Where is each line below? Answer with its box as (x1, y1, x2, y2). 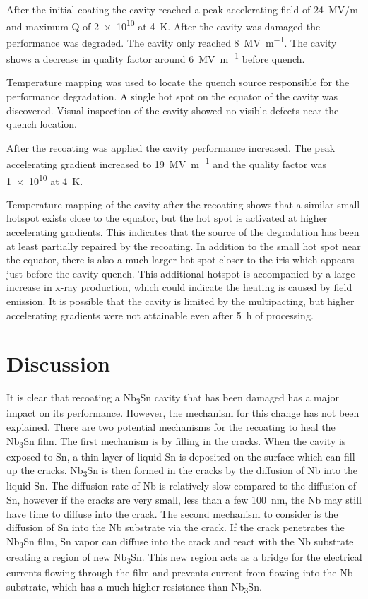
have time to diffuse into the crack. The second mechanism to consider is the (6, 506, 338, 521)
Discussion (6, 349, 110, 378)
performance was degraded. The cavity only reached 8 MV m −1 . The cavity (6, 32, 337, 49)
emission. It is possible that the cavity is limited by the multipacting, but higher (6, 293, 355, 308)
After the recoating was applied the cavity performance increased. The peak (6, 140, 336, 155)
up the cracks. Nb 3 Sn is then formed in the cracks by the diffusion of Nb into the (6, 463, 358, 480)
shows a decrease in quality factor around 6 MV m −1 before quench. (6, 49, 305, 66)
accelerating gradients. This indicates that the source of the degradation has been (6, 225, 360, 239)
